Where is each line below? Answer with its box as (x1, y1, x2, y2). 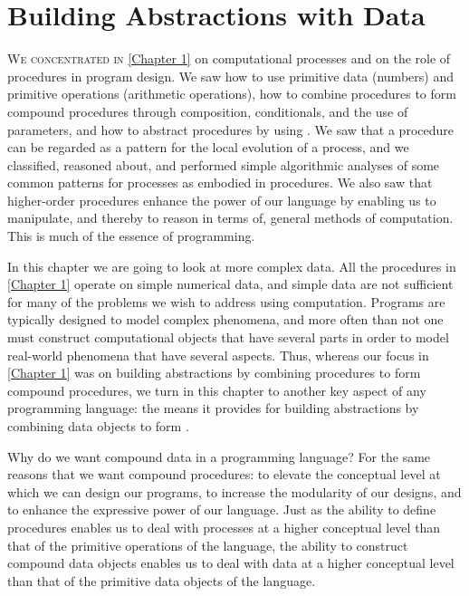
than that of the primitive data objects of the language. (7, 571, 316, 590)
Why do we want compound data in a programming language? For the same (7, 447, 431, 466)
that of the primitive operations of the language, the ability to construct (7, 535, 408, 554)
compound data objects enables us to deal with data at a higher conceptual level (7, 553, 455, 572)
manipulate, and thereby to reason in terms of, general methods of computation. (7, 208, 454, 227)
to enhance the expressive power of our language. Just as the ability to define (7, 500, 436, 519)
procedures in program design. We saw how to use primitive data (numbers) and (7, 66, 454, 85)
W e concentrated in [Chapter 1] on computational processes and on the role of (7, 49, 451, 68)
